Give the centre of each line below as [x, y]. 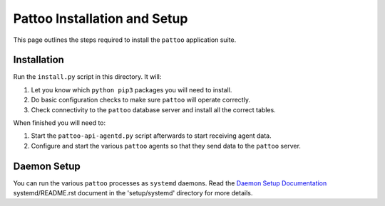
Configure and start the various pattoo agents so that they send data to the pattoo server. [166, 146]
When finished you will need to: [60, 123]
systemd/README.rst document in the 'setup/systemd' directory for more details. [133, 193]
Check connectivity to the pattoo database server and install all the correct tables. [153, 109]
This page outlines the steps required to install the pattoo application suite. [125, 40]
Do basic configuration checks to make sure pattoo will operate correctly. [141, 100]
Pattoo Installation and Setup [101, 18]
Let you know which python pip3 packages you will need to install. [132, 90]
